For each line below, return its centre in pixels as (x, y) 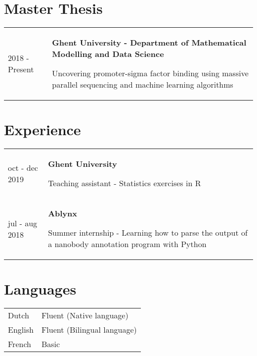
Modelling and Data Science (108, 54)
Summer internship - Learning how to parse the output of (148, 233)
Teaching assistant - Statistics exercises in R (125, 183)
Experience (43, 129)
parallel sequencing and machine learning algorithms (143, 85)
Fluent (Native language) (85, 315)
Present (21, 69)
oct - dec (23, 168)
